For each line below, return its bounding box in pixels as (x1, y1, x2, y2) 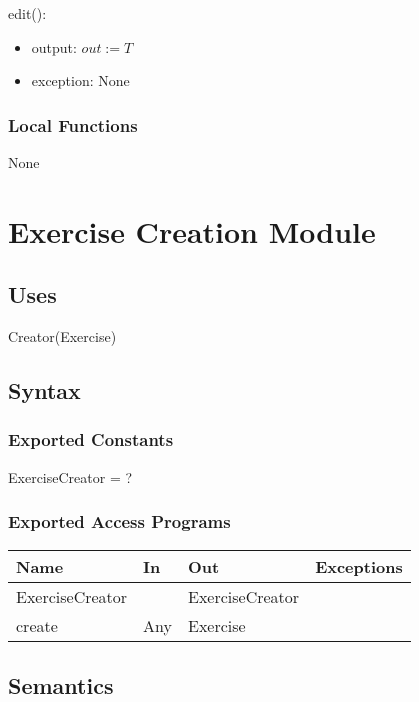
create (16, 613, 58, 637)
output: (31, 36, 77, 57)
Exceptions (315, 554, 403, 578)
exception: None (31, 70, 130, 91)
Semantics (8, 669, 114, 700)
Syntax (8, 375, 81, 406)
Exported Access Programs (8, 509, 231, 534)
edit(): (8, 3, 47, 23)
